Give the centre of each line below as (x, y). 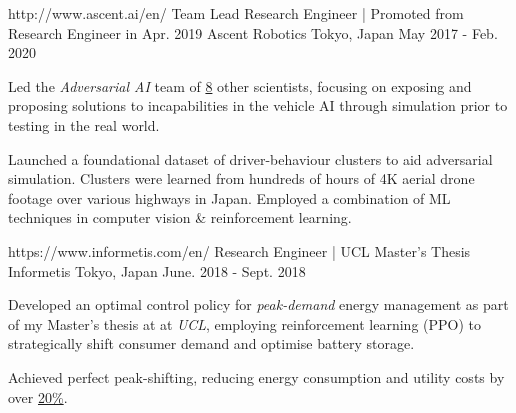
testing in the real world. (84, 124)
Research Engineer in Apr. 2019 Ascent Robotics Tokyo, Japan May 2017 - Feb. (253, 32)
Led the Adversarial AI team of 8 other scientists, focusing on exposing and (240, 85)
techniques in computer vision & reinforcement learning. (180, 217)
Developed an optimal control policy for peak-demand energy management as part (258, 304)
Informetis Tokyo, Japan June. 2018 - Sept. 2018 (157, 270)
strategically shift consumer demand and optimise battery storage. (211, 343)
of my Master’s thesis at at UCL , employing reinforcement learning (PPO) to (245, 323)
